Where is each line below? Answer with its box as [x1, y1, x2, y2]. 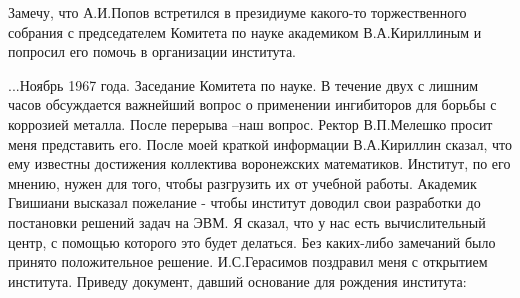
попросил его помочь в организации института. [8, 41, 296, 62]
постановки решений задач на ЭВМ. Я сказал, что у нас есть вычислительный [8, 211, 486, 232]
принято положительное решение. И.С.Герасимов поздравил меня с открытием [8, 251, 488, 272]
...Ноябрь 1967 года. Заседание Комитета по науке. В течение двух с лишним [8, 74, 479, 95]
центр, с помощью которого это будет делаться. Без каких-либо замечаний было [8, 231, 496, 252]
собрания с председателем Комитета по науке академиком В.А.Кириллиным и [8, 21, 482, 42]
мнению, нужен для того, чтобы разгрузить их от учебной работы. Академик [8, 172, 477, 193]
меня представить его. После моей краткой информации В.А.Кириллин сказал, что [8, 133, 512, 154]
